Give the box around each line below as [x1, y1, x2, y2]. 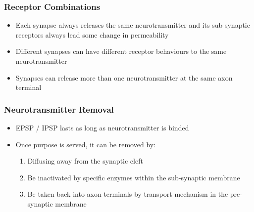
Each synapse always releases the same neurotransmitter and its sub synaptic [15, 20, 250, 30]
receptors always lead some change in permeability [15, 29, 169, 40]
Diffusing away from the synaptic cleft [27, 156, 143, 166]
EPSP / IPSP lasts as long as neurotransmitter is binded [15, 123, 189, 132]
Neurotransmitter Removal [4, 103, 114, 115]
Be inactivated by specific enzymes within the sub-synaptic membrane [27, 172, 240, 182]
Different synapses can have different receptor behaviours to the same [15, 46, 227, 56]
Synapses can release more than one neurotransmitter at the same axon [15, 72, 233, 83]
